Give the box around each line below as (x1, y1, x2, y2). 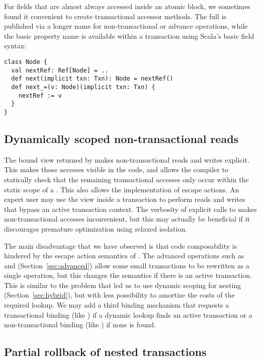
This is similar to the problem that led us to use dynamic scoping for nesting (4, 279, 241, 290)
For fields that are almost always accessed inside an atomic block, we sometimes (4, 1, 250, 11)
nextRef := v (18, 92, 62, 99)
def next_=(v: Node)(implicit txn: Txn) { (11, 83, 155, 91)
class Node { (4, 58, 47, 65)
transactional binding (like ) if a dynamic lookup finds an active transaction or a (4, 309, 252, 320)
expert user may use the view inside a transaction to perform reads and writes (4, 194, 245, 204)
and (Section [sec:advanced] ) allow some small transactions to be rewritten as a (4, 260, 249, 270)
